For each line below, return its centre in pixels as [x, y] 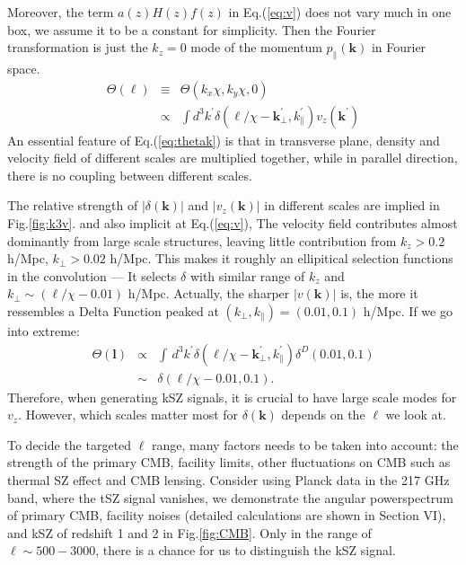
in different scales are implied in [352, 205]
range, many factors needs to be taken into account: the [305, 444]
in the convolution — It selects [92, 275]
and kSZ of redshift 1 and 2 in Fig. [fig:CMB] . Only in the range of [189, 532]
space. [24, 68]
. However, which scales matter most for [128, 415]
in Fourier [399, 47]
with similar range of [247, 275]
